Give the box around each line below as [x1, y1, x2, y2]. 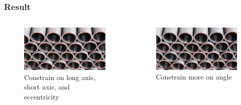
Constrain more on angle [156, 71, 232, 82]
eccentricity [24, 91, 59, 101]
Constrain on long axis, [24, 71, 96, 82]
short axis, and [24, 81, 70, 92]
